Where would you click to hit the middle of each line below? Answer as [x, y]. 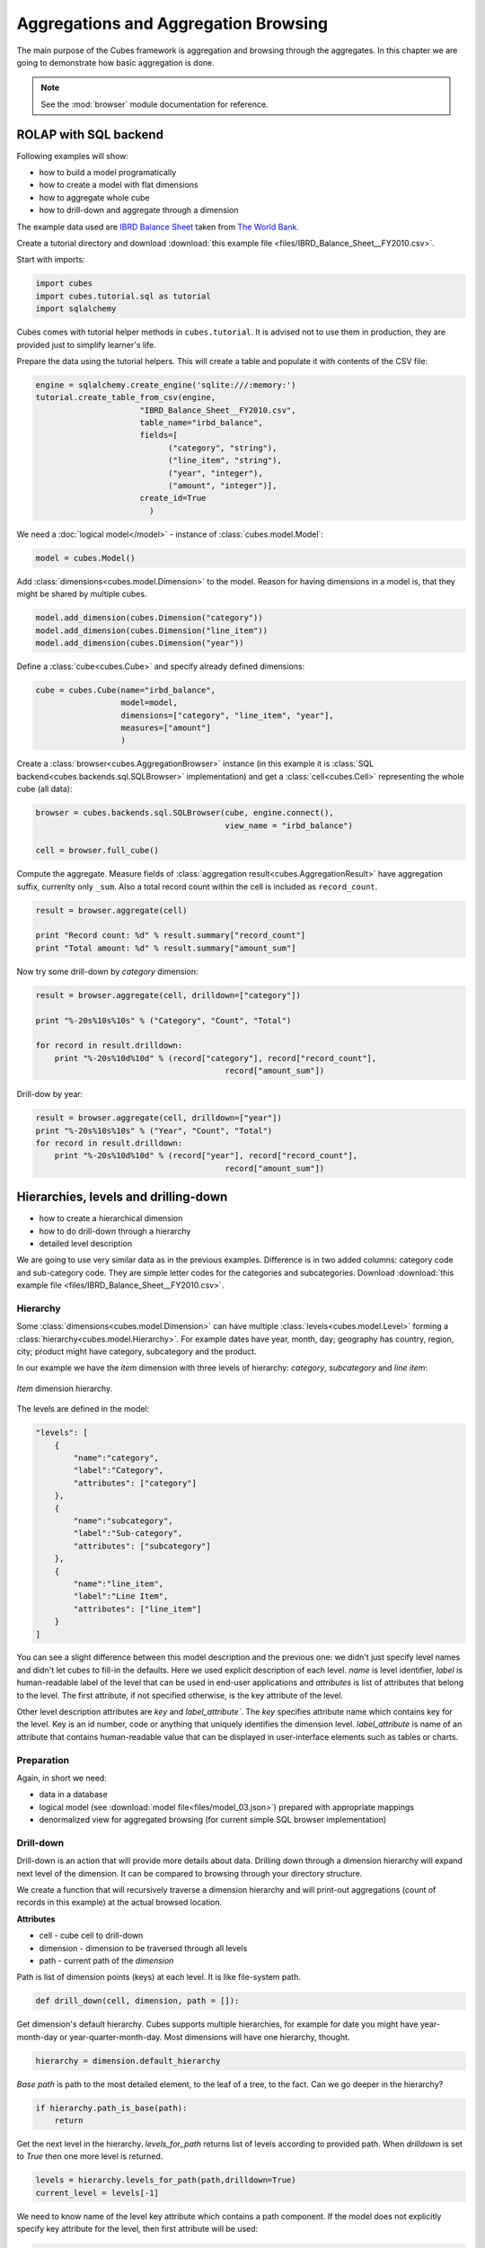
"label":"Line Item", [121, 1597]
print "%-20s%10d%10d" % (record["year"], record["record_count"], [206, 1156]
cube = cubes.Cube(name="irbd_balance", [125, 690]
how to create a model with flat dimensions [119, 185]
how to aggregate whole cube [94, 197]
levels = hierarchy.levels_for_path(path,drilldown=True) [166, 2180]
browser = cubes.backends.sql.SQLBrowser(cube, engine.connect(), [185, 813]
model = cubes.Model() [85, 558]
